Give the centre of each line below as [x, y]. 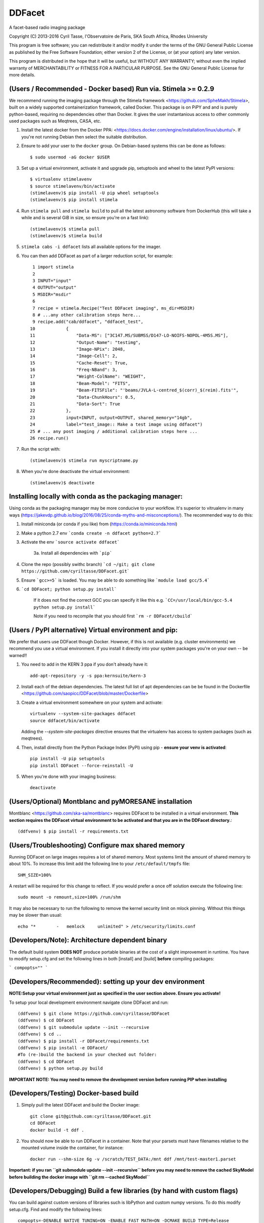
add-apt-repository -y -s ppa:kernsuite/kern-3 [88, 676]
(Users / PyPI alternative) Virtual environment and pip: [93, 630]
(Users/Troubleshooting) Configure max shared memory [97, 845]
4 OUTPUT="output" [55, 288]
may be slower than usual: [35, 915]
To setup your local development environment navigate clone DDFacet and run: [89, 1002]
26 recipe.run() [49, 438]
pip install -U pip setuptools [67, 759]
